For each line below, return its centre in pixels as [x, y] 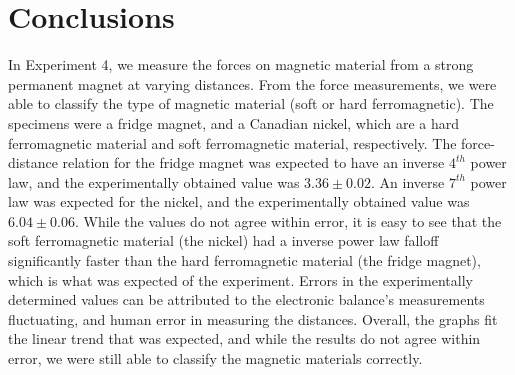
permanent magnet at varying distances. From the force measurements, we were [252, 83]
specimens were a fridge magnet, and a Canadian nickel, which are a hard [234, 122]
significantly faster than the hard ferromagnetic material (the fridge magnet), [244, 260]
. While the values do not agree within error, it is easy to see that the [288, 220]
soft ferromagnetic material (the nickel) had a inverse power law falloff [223, 240]
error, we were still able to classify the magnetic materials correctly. [215, 358]
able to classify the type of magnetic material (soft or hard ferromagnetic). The [251, 103]
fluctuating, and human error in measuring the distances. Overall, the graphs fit [253, 318]
